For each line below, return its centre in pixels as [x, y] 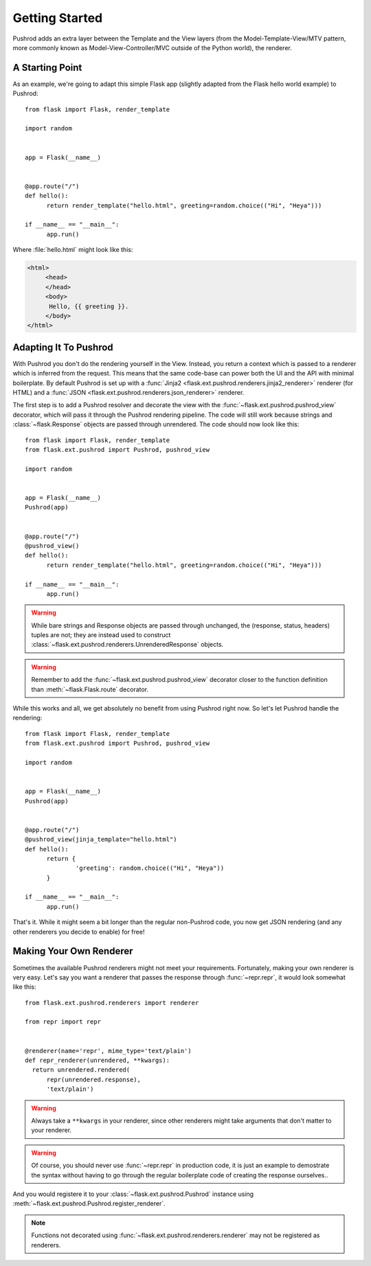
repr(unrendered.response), [93, 1079]
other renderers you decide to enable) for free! [79, 932]
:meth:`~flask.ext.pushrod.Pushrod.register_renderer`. [89, 1204]
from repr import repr [63, 1022]
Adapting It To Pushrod [63, 347]
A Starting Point [47, 68]
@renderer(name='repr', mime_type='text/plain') [108, 1051]
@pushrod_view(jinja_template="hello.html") [101, 840]
